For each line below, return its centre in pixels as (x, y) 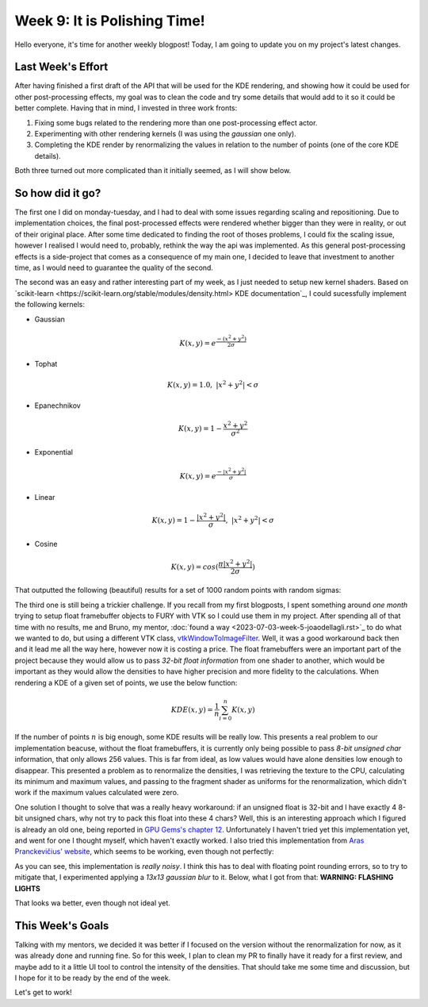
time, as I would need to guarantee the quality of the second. (114, 268)
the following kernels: (50, 305)
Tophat (46, 364)
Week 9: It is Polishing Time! (110, 21)
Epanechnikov (57, 405)
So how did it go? (58, 193)
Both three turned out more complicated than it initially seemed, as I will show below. (153, 171)
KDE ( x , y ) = (192, 709)
